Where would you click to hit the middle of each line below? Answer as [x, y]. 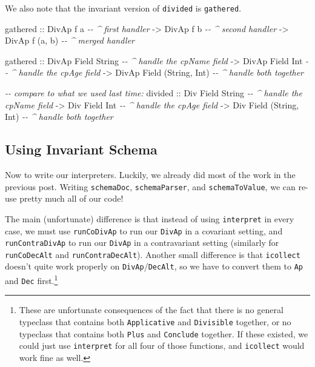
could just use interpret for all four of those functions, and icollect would [162, 346]
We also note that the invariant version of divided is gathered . [123, 8]
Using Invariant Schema [81, 149]
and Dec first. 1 [31, 279]
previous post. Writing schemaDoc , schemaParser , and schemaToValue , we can [150, 186]
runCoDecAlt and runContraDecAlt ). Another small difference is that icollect [153, 254]
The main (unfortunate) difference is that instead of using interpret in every [150, 218]
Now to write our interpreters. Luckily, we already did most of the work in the [150, 175]
